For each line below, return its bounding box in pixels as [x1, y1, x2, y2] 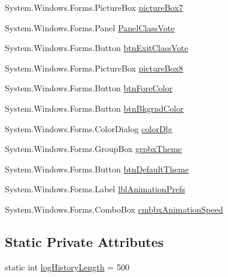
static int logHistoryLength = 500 [5, 260, 129, 273]
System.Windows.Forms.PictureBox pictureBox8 [5, 61, 183, 74]
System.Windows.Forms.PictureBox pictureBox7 [5, 1, 183, 13]
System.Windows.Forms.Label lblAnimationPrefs [5, 183, 185, 195]
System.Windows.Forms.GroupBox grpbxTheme [5, 142, 182, 155]
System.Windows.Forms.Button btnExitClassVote [5, 41, 188, 54]
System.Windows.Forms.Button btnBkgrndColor [5, 102, 184, 114]
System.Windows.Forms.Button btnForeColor [5, 82, 173, 94]
